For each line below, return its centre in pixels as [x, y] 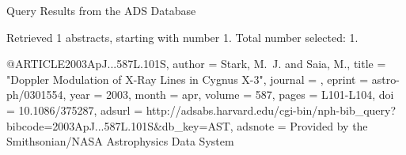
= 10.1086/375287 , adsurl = [75, 110]
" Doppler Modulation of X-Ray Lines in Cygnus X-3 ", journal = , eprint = [188, 79]
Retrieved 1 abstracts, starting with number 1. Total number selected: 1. [182, 37]
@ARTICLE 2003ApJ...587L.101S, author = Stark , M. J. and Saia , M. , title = [196, 64]
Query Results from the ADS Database [101, 10]
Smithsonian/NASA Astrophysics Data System [120, 141]
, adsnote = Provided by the [299, 125]
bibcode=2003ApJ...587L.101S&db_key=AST [118, 125]
